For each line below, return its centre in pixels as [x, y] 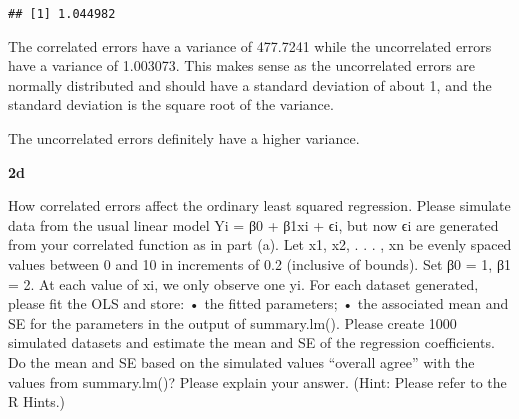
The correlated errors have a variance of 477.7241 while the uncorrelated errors [250, 45]
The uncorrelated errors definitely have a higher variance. [184, 138]
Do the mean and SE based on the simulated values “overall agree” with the [241, 361]
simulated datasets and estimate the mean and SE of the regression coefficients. [251, 342]
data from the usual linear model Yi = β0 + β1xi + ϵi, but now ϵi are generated [253, 224]
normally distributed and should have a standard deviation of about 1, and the [250, 84]
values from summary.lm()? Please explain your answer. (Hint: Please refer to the [257, 381]
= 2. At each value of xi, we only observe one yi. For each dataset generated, [243, 283]
